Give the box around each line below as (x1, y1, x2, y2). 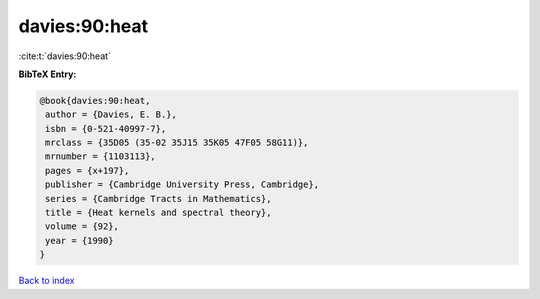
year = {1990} (45, 235, 114, 246)
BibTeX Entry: (18, 68, 77, 80)
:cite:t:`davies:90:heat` (18, 50, 112, 62)
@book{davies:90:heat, (39, 95, 151, 106)
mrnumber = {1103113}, (45, 151, 157, 162)
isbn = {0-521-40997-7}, (45, 123, 167, 134)
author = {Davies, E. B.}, (45, 109, 177, 120)
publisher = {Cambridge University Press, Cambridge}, (45, 179, 320, 190)
